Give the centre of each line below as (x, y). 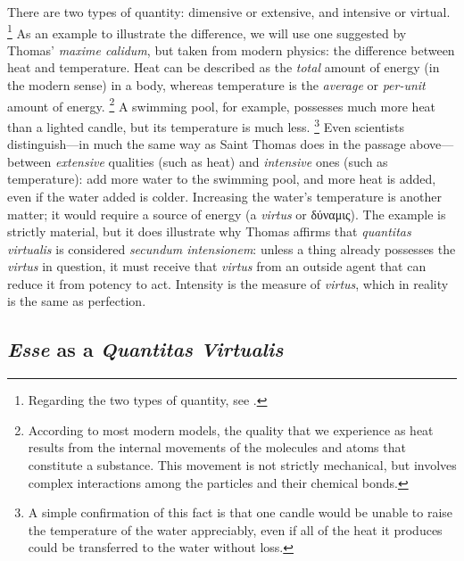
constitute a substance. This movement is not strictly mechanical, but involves (242, 465)
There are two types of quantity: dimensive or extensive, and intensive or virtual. (229, 12)
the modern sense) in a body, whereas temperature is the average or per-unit (216, 85)
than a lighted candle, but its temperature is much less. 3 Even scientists (206, 125)
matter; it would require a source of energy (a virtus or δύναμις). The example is (227, 214)
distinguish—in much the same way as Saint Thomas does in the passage (207, 144)
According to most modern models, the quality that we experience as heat (231, 429)
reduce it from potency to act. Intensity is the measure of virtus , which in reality (228, 283)
